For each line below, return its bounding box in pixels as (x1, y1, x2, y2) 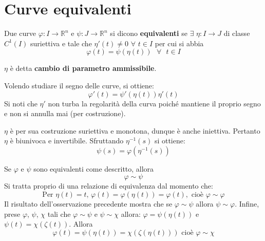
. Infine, (235, 198, 259, 209)
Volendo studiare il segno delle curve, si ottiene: (4, 80, 154, 90)
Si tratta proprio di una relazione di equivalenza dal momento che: (4, 180, 213, 191)
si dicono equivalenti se (110, 28, 187, 39)
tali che (47, 208, 71, 219)
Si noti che (4, 98, 37, 108)
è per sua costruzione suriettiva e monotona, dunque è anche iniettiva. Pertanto (10, 125, 260, 136)
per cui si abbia (155, 38, 204, 48)
